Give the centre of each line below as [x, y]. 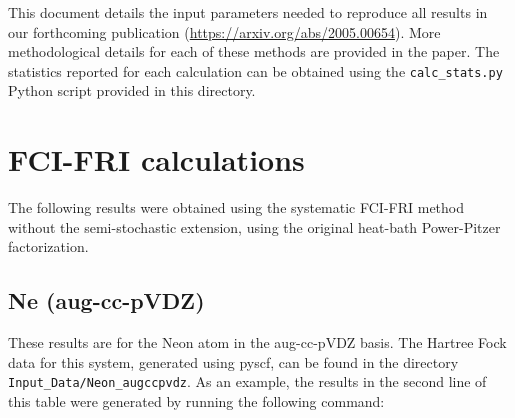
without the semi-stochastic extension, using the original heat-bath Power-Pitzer [254, 226]
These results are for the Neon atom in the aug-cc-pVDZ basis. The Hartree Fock [257, 342]
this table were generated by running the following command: [196, 400]
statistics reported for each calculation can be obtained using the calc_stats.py [255, 70]
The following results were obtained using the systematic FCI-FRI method [236, 207]
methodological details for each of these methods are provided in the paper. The [254, 51]
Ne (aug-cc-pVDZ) [106, 300]
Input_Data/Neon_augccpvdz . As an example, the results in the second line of [247, 381]
